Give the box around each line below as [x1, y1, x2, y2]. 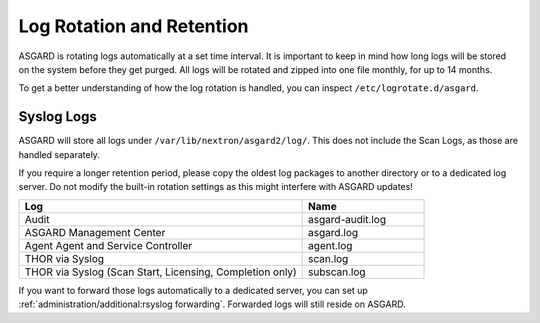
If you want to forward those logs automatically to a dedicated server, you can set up [18, 284, 369, 296]
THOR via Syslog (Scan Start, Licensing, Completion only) [24, 265, 297, 279]
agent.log [308, 238, 353, 252]
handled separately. [18, 148, 100, 160]
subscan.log [308, 265, 366, 279]
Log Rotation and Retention [18, 15, 249, 37]
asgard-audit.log [308, 212, 387, 226]
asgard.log [308, 225, 359, 239]
